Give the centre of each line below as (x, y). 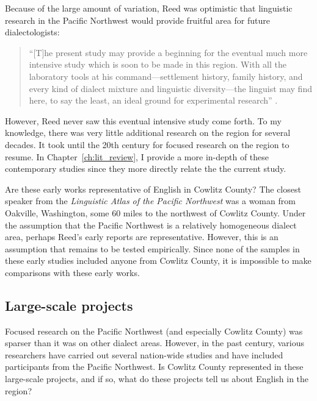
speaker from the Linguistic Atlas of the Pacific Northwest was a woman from (150, 201)
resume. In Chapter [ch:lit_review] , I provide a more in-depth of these (137, 156)
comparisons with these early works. (72, 272)
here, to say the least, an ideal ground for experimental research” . (153, 100)
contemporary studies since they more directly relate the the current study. (146, 169)
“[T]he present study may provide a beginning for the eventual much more (168, 52)
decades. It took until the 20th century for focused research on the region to (147, 144)
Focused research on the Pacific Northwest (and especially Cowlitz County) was (154, 331)
